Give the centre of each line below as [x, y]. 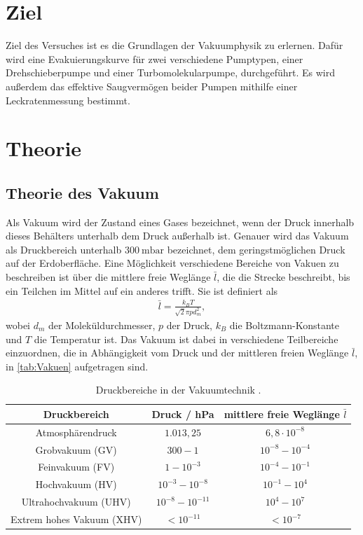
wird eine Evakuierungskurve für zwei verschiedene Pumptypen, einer [155, 58]
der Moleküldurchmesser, [102, 325]
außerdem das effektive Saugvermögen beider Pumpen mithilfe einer [152, 86]
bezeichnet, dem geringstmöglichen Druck [256, 249]
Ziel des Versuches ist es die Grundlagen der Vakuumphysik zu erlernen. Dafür [174, 45]
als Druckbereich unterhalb [64, 249]
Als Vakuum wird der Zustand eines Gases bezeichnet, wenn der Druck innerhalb [180, 222]
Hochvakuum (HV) [76, 484]
